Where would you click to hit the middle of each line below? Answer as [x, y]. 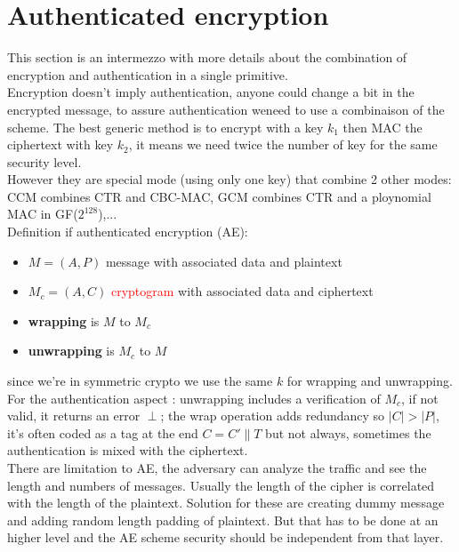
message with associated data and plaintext [224, 261]
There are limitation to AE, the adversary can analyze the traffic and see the [217, 468]
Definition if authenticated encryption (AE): [128, 232]
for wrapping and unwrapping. [370, 381]
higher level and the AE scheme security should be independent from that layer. [225, 537]
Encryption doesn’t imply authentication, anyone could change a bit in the [211, 92]
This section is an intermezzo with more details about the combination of [207, 57]
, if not [420, 398]
